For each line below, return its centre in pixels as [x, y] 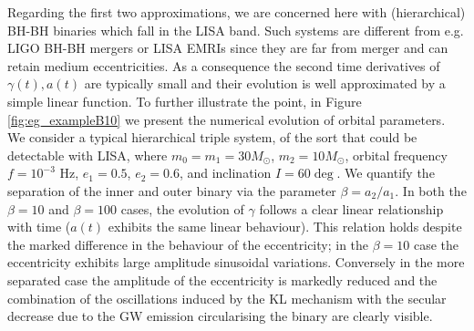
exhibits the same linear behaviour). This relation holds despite [285, 227]
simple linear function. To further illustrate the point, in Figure [185, 101]
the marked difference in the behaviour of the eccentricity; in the [188, 244]
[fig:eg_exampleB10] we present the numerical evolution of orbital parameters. [227, 119]
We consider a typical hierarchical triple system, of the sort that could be [212, 137]
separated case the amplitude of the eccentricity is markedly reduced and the [222, 279]
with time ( [39, 227]
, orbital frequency [396, 155]
